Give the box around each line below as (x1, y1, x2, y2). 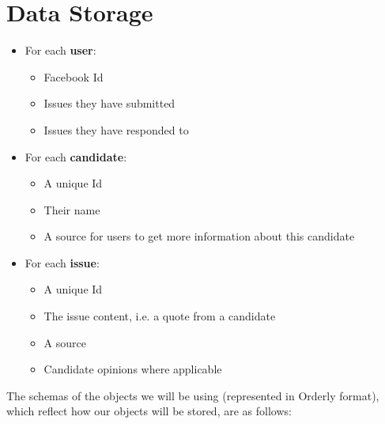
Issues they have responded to (43, 121, 189, 138)
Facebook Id (43, 68, 104, 85)
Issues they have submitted (43, 95, 176, 112)
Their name (43, 201, 100, 218)
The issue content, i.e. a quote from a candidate (43, 308, 276, 324)
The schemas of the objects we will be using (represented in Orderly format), (6, 387, 379, 403)
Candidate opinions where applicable (43, 361, 222, 377)
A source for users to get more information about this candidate (43, 228, 355, 244)
